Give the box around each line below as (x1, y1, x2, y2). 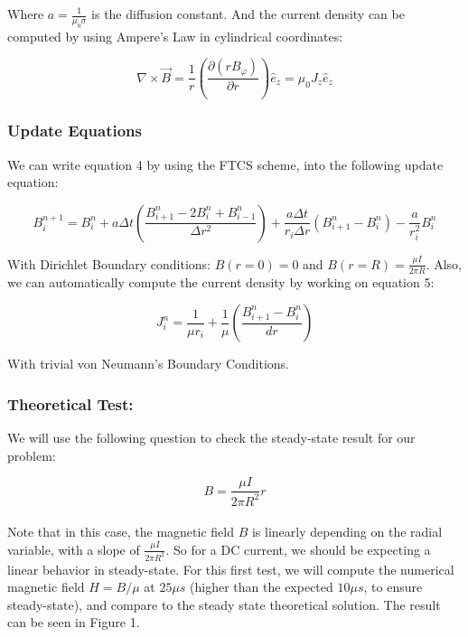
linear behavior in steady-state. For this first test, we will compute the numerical (7, 559, 454, 578)
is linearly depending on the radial (251, 522, 443, 541)
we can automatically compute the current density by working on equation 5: (7, 272, 435, 291)
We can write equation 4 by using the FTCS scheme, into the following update (7, 155, 444, 173)
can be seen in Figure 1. (7, 613, 140, 632)
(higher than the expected (190, 577, 333, 596)
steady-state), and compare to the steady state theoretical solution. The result (7, 595, 441, 614)
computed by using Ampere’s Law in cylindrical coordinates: (7, 26, 343, 45)
